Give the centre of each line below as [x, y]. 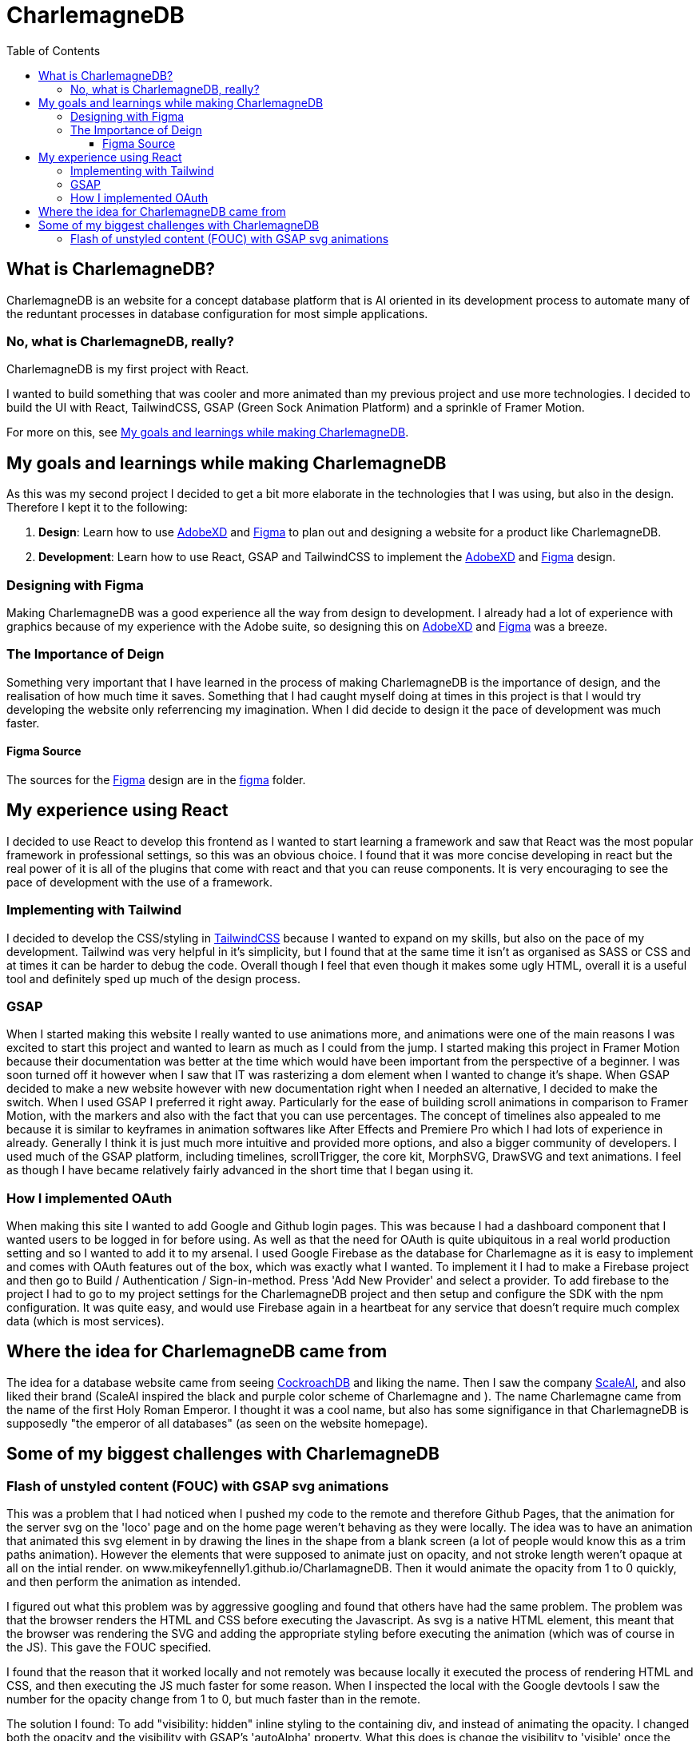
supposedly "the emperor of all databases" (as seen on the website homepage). [217, 1423]
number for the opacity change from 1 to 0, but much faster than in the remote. [213, 1699]
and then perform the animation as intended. [124, 1582]
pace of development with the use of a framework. [139, 882]
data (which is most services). [86, 1321]
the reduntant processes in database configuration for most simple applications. [217, 313]
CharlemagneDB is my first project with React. [128, 369]
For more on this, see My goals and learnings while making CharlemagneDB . [208, 432]
